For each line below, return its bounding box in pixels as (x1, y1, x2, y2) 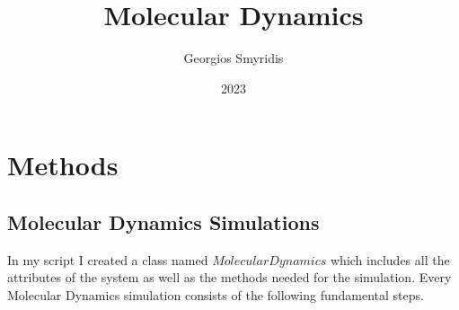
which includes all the (330, 250, 450, 269)
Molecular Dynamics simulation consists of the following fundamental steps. (7, 285, 424, 304)
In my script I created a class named (7, 250, 208, 269)
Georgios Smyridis (183, 49, 284, 67)
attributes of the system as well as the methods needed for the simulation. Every (7, 268, 452, 287)
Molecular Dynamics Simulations (7, 208, 320, 235)
